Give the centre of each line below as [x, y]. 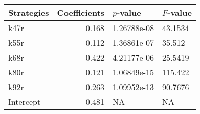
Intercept [25, 102]
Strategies [29, 12]
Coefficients [81, 12]
